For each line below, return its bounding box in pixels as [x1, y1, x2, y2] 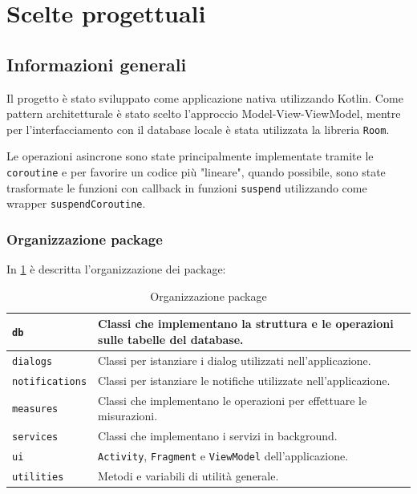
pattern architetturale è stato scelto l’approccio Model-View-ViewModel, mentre [6, 105, 401, 122]
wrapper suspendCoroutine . [6, 195, 146, 212]
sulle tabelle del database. [98, 330, 244, 347]
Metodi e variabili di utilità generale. [98, 467, 279, 484]
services [12, 431, 59, 443]
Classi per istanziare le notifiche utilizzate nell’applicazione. [98, 371, 391, 388]
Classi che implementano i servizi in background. [98, 427, 338, 444]
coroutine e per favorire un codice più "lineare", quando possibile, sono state [6, 164, 386, 180]
